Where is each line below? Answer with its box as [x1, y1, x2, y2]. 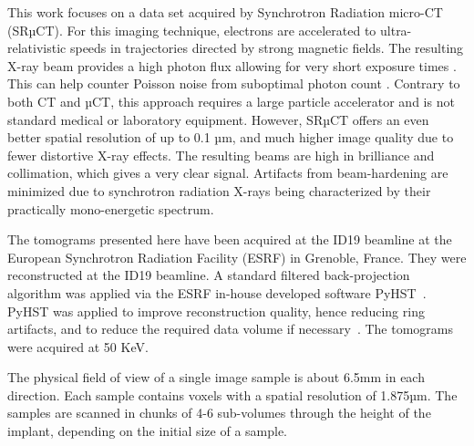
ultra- [380, 20, 412, 39]
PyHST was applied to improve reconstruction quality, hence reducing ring [7, 301, 425, 320]
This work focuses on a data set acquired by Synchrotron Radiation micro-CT [7, 3, 443, 21]
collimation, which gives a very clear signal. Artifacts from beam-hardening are [7, 163, 448, 182]
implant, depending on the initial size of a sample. [7, 421, 288, 441]
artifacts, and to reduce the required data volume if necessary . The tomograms [7, 319, 453, 338]
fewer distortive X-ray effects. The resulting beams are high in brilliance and [7, 145, 435, 164]
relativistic [7, 38, 67, 57]
